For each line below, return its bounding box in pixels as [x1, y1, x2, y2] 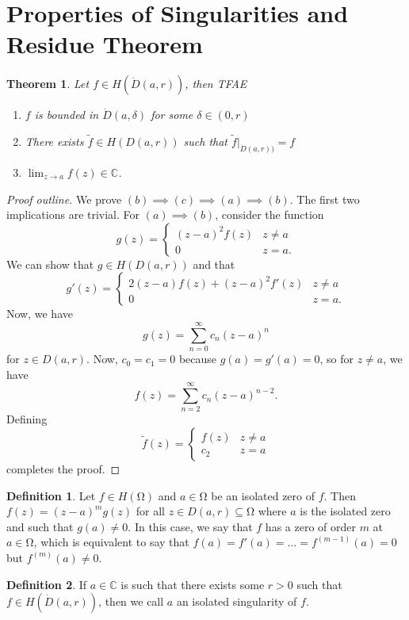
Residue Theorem [6, 28, 203, 60]
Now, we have [6, 305, 73, 322]
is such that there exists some [120, 576, 265, 592]
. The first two [289, 190, 360, 207]
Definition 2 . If [6, 576, 87, 592]
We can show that [6, 255, 94, 272]
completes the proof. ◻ [6, 460, 120, 476]
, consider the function [215, 206, 324, 223]
